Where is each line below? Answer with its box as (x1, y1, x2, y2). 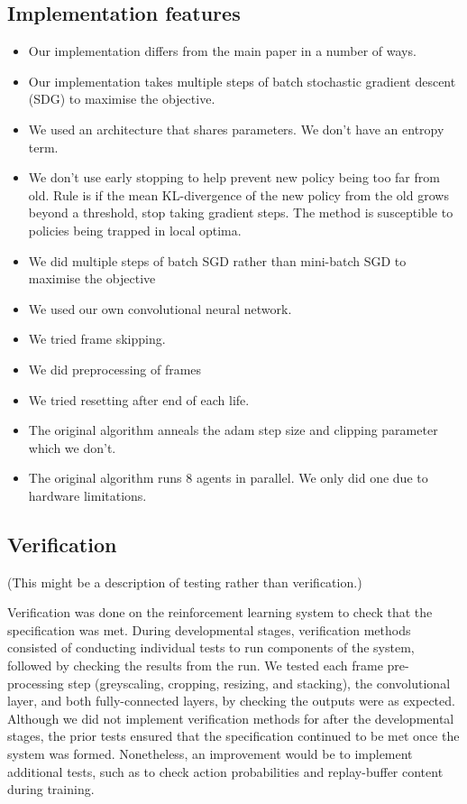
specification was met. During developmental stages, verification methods (7, 620, 411, 639)
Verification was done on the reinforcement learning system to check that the (7, 603, 433, 622)
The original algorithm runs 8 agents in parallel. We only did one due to (28, 468, 428, 487)
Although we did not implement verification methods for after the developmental (7, 708, 454, 727)
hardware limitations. (28, 485, 147, 504)
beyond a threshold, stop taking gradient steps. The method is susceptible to (28, 203, 453, 222)
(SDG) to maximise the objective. (28, 89, 215, 108)
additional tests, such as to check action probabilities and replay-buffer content (7, 762, 444, 781)
